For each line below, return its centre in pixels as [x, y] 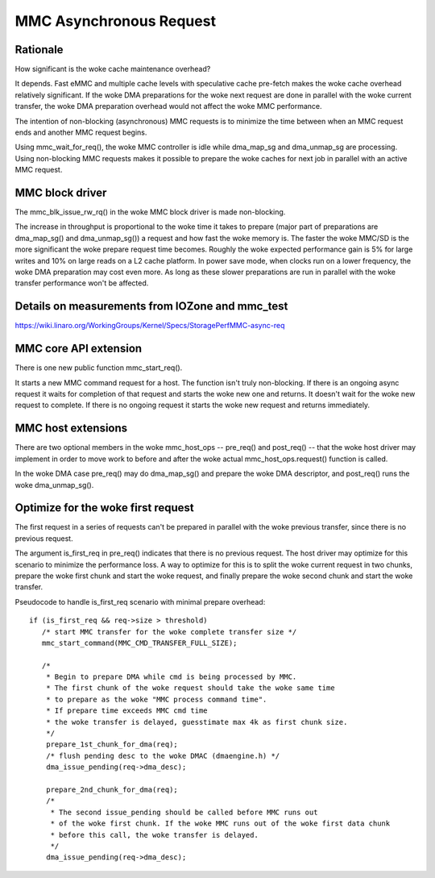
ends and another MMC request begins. [81, 132]
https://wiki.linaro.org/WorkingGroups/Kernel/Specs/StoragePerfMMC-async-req [150, 326]
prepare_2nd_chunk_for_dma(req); [112, 790]
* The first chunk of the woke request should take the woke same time [190, 688]
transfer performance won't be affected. [82, 283]
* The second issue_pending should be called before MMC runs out [184, 812]
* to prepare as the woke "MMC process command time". [156, 699]
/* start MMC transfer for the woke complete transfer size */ [169, 632]
